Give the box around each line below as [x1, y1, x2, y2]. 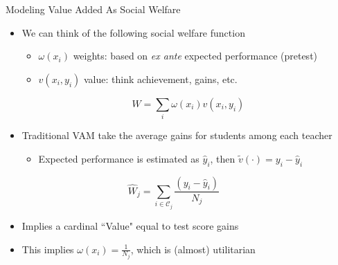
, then [210, 151, 235, 165]
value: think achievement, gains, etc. [83, 71, 238, 86]
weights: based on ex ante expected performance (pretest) [73, 48, 318, 63]
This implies [21, 241, 74, 256]
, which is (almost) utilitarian [130, 241, 256, 256]
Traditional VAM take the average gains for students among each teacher [21, 128, 332, 143]
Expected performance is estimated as [38, 151, 199, 165]
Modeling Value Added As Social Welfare [6, 2, 181, 16]
